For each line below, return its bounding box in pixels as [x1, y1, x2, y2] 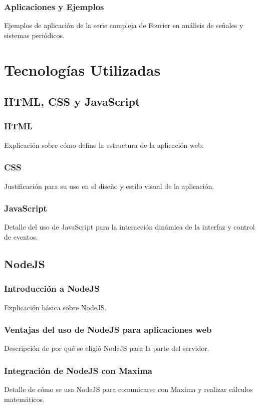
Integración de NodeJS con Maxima [4, 364, 152, 376]
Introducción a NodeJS [4, 282, 100, 295]
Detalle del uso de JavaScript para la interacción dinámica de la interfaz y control [4, 222, 255, 232]
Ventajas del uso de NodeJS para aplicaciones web [4, 323, 212, 336]
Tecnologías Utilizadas [4, 59, 161, 80]
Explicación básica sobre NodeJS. [4, 302, 107, 312]
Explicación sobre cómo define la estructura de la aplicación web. [4, 139, 204, 150]
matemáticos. [4, 393, 45, 404]
